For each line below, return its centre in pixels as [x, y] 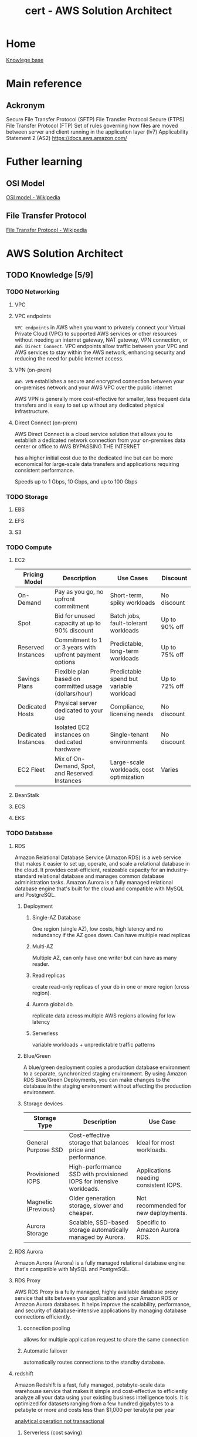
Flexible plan [72, 672]
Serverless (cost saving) [53, 1432]
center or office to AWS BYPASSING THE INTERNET [77, 446]
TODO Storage [27, 496]
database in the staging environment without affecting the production [107, 1086]
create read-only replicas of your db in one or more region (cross [111, 986]
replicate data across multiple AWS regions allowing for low [104, 1016]
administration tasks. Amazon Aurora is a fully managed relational [94, 882]
